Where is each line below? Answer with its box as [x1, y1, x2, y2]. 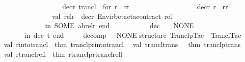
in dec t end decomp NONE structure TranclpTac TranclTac [24, 30, 241, 40]
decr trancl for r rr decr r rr [62, 1, 228, 11]
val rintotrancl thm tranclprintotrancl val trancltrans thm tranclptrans [3, 39, 241, 49]
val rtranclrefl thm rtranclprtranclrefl [3, 48, 123, 59]
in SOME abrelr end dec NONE [45, 20, 194, 31]
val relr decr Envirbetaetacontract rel [52, 11, 172, 21]
